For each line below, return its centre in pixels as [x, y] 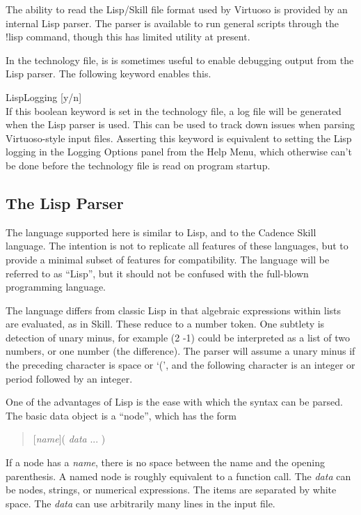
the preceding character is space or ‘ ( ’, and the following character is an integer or [180, 365]
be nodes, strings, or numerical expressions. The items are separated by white [171, 490]
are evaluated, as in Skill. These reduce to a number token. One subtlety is [165, 324]
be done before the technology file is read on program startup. [138, 165]
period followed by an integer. [69, 378]
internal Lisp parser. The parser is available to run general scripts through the [172, 23]
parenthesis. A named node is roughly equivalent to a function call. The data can [178, 476]
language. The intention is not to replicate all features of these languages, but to [177, 246]
